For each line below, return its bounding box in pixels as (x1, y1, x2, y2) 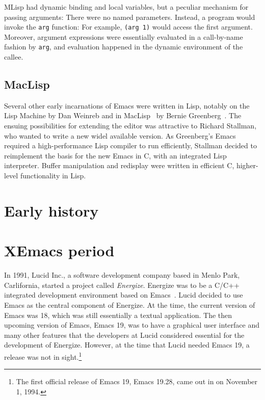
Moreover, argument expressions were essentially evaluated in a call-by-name (4, 31, 243, 42)
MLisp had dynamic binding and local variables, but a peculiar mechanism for (4, 2, 249, 12)
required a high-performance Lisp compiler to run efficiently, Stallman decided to (4, 140, 257, 151)
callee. (4, 51, 23, 62)
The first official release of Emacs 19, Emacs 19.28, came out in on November (16, 376, 258, 387)
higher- (236, 160, 258, 171)
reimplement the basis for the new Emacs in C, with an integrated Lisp (4, 150, 227, 161)
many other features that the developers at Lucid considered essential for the (4, 329, 245, 340)
